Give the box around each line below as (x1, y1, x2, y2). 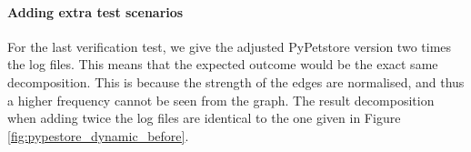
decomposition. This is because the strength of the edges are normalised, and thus (7, 72, 465, 91)
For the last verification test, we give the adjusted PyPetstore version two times (7, 36, 452, 56)
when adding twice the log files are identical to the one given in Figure (7, 108, 401, 127)
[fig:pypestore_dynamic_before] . (7, 126, 189, 145)
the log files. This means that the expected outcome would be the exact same (7, 55, 438, 74)
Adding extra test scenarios (7, 2, 184, 21)
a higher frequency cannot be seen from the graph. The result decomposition (7, 90, 435, 109)
